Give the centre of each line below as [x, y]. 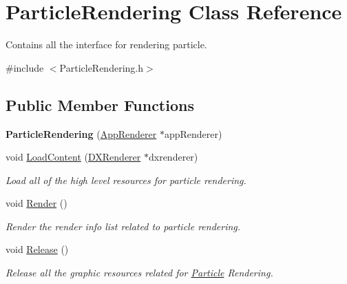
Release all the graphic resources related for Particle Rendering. [139, 273]
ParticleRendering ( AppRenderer [81, 133]
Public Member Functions [100, 104]
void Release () [37, 249]
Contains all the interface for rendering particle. [106, 44]
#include [25, 67]
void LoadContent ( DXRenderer [73, 157]
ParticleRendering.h [101, 67]
